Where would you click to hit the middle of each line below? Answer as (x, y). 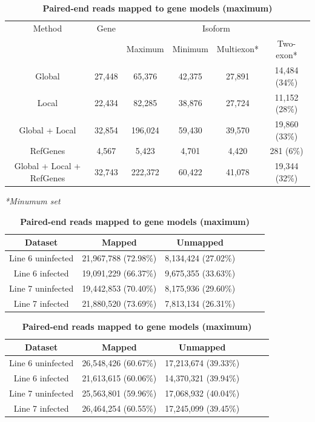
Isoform (216, 28)
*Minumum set (33, 200)
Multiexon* (238, 49)
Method (48, 28)
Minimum (190, 49)
